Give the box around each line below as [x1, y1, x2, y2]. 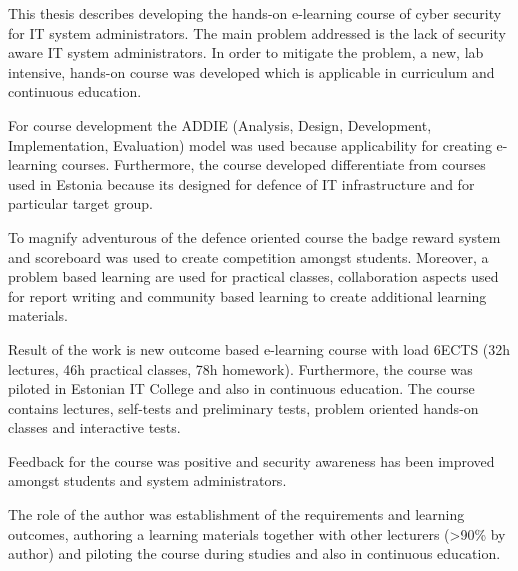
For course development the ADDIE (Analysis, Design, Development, [8, 114, 432, 135]
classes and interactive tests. [8, 417, 181, 438]
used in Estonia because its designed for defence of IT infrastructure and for [8, 173, 475, 194]
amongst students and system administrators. [8, 470, 287, 491]
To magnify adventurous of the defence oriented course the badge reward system [8, 226, 501, 247]
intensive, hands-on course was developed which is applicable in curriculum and [8, 61, 495, 82]
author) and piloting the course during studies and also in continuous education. [8, 543, 501, 564]
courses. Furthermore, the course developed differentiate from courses [61, 154, 486, 175]
